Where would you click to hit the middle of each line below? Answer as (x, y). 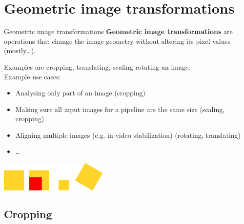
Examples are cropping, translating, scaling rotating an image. (97, 66)
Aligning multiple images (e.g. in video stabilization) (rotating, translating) (128, 135)
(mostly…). (20, 50)
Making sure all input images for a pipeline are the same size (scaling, (120, 109)
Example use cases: (32, 76)
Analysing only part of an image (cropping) (80, 93)
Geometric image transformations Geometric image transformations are (118, 31)
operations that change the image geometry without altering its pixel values (117, 41)
